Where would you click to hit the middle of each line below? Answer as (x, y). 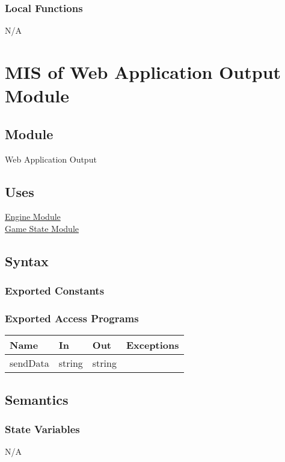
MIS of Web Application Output (143, 72)
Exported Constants (55, 291)
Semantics (37, 399)
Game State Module (42, 228)
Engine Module (33, 217)
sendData (29, 363)
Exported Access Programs (72, 318)
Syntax (27, 261)
